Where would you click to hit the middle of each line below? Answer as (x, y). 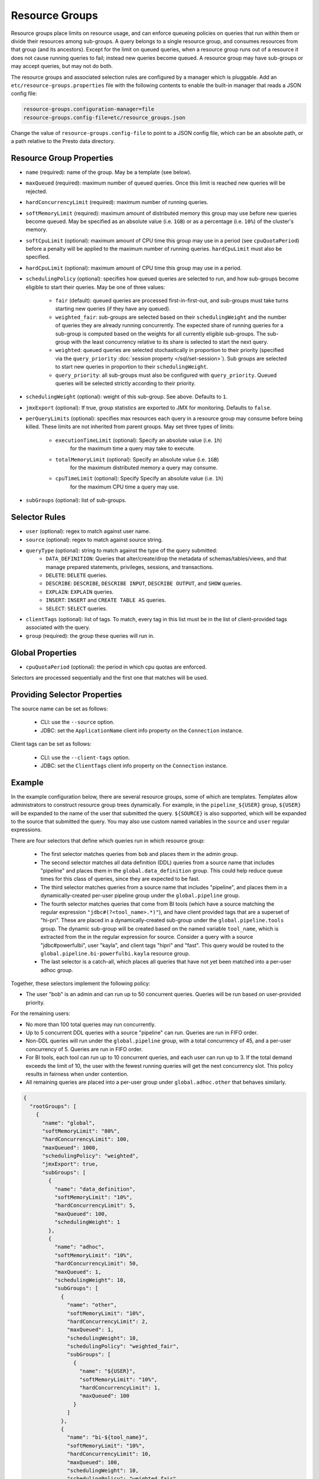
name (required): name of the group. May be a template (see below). (109, 172)
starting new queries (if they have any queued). (113, 309)
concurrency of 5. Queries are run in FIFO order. (84, 1049)
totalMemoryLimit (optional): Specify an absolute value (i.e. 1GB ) (137, 459)
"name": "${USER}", (108, 1371)
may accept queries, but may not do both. (62, 66)
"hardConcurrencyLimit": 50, (96, 1264)
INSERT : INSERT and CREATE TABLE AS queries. (106, 600)
